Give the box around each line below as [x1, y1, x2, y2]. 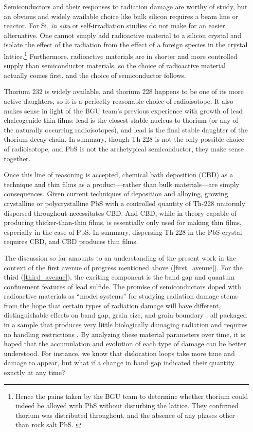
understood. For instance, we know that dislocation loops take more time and [4, 348, 235, 358]
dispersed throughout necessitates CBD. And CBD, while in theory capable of [4, 207, 237, 218]
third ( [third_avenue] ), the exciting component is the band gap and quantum [4, 272, 235, 282]
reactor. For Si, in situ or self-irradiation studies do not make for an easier [4, 20, 225, 31]
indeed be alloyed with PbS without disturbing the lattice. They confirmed [15, 400, 238, 411]
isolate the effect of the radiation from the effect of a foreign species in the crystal [4, 39, 248, 50]
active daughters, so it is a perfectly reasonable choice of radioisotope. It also [4, 96, 234, 106]
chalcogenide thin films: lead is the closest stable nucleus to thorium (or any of [4, 115, 238, 125]
